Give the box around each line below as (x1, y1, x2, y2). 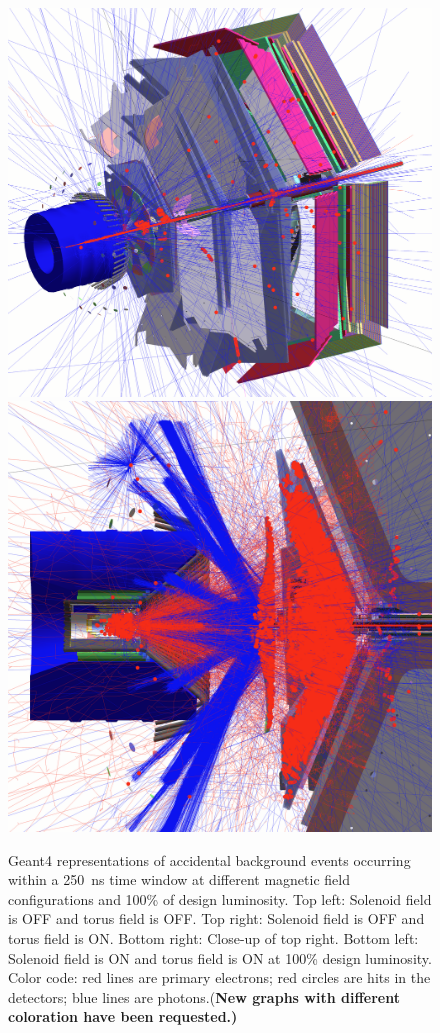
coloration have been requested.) (8, 1006, 238, 1027)
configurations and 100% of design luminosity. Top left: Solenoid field (8, 888, 432, 909)
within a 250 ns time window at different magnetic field (8, 869, 350, 890)
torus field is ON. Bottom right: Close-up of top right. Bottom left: (8, 928, 419, 949)
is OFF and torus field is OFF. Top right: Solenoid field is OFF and (8, 908, 425, 929)
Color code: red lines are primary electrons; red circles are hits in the (8, 967, 431, 988)
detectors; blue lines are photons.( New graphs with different (8, 986, 400, 1007)
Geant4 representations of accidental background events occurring (8, 849, 411, 870)
